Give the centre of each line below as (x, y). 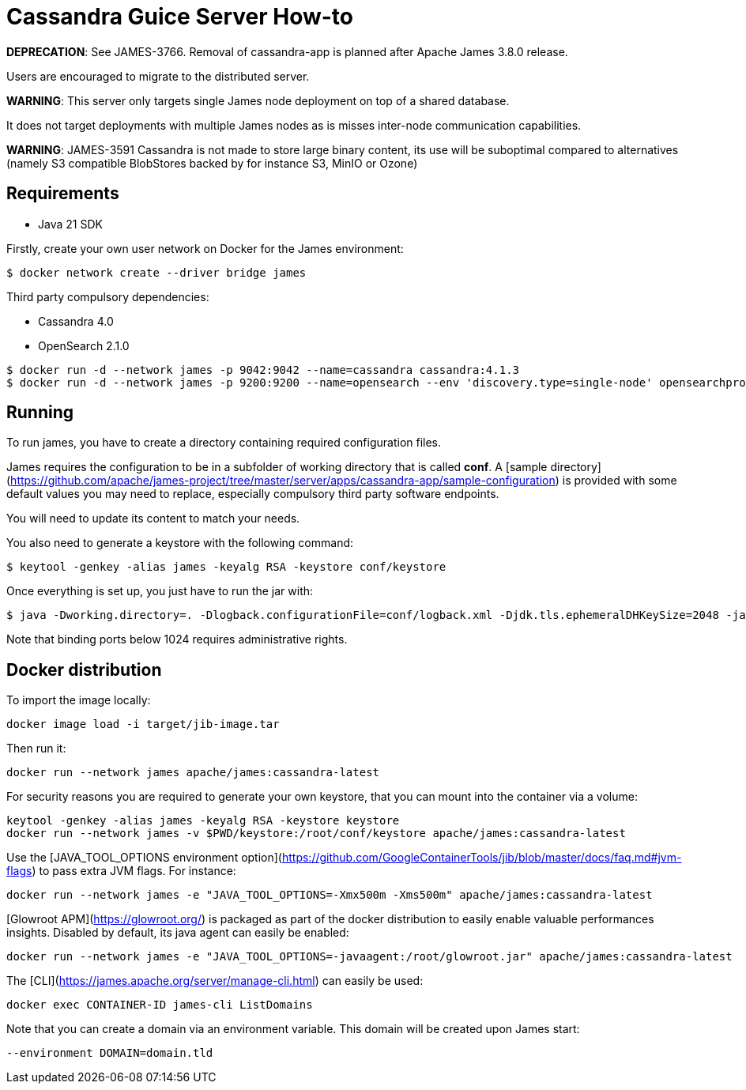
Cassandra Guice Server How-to (180, 17)
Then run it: (36, 749)
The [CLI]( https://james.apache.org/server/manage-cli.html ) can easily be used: (215, 981)
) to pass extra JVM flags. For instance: (134, 871)
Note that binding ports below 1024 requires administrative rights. (177, 639)
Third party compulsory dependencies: (108, 296)
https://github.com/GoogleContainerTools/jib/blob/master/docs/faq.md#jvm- (482, 858)
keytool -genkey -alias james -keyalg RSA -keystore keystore (203, 821)
